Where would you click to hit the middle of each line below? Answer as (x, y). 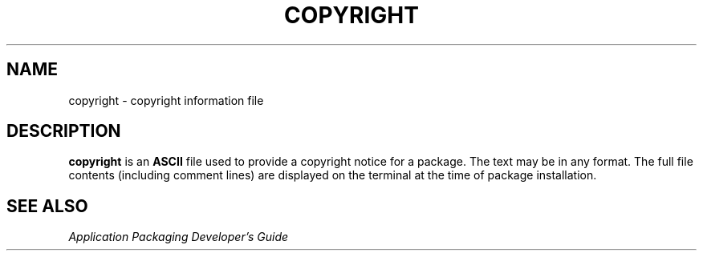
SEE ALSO (47, 206)
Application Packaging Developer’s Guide (179, 237)
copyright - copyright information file (166, 100)
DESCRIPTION (64, 131)
